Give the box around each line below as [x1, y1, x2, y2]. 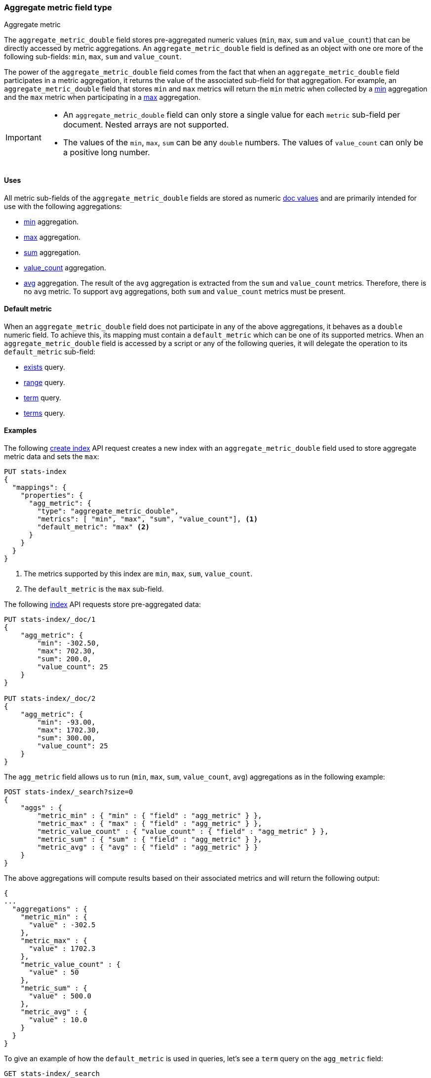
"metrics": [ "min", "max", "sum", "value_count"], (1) [37, 515, 258, 523]
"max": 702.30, [37, 647, 96, 655]
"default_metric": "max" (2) [37, 523, 150, 531]
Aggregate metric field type [4, 2, 112, 12]
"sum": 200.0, [37, 655, 92, 663]
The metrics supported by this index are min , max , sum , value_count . [24, 569, 253, 578]
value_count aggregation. [24, 263, 106, 272]
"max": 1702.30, [37, 726, 100, 734]
